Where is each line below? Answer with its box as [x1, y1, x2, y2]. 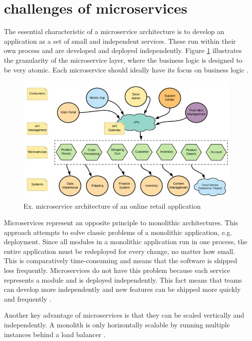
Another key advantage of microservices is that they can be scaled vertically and [4, 310, 245, 320]
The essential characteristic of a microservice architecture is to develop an [4, 26, 225, 36]
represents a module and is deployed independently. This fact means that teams [4, 274, 242, 285]
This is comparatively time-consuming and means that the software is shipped [4, 255, 237, 266]
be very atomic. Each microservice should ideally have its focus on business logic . [4, 64, 249, 74]
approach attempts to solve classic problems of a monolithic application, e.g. [4, 227, 232, 237]
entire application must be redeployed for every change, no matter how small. [4, 246, 235, 256]
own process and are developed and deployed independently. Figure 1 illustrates [4, 45, 242, 55]
